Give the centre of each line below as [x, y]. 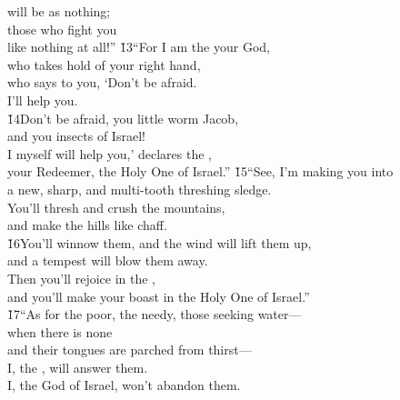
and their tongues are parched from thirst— [130, 350]
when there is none [60, 331]
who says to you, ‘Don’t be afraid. [102, 82]
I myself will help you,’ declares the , [110, 153]
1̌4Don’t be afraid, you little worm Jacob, [123, 118]
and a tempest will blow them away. [108, 260]
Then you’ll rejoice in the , [81, 278]
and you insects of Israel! [76, 136]
